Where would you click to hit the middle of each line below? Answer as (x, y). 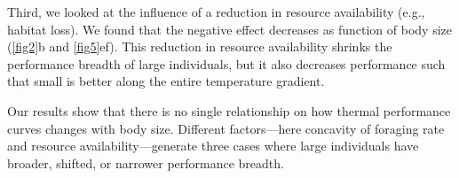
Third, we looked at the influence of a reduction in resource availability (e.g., (216, 12)
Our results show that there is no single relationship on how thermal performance (229, 110)
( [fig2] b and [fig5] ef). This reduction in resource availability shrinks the (200, 46)
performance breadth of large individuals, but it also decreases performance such (226, 63)
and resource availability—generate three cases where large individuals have (213, 146)
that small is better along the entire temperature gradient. (166, 81)
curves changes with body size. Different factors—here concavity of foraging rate (226, 128)
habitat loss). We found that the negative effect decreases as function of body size (229, 29)
